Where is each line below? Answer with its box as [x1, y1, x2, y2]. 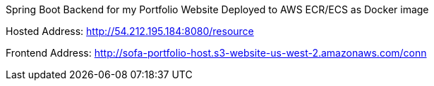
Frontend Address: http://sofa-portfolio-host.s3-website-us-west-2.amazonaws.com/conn [6, 47, 427, 59]
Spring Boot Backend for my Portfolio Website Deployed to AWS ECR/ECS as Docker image [6, 3, 429, 15]
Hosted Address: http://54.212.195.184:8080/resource [6, 25, 254, 37]
